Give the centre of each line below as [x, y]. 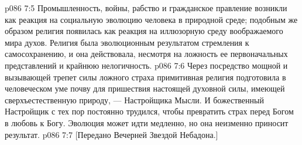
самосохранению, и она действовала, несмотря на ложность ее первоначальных [146, 54]
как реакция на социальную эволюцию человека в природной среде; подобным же [151, 19]
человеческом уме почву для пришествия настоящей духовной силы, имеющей [145, 88]
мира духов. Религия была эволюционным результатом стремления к [127, 42]
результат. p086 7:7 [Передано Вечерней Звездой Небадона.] [111, 134]
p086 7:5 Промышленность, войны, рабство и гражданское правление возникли [146, 8]
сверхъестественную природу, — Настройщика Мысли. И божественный [134, 100]
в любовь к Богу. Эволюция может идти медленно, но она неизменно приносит [147, 122]
